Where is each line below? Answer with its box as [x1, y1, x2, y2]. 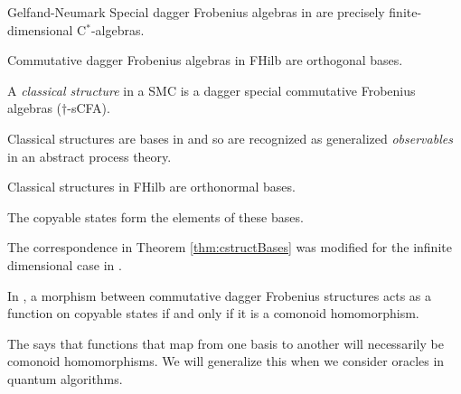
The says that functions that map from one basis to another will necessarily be [7, 333, 444, 352]
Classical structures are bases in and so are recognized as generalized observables [7, 128, 453, 147]
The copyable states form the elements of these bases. [7, 207, 304, 226]
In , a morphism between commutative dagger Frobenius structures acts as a [7, 286, 432, 305]
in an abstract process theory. [7, 146, 172, 165]
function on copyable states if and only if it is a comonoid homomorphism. [7, 304, 419, 323]
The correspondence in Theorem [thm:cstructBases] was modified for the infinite [7, 238, 452, 257]
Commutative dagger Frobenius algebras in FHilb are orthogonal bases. [7, 51, 403, 70]
